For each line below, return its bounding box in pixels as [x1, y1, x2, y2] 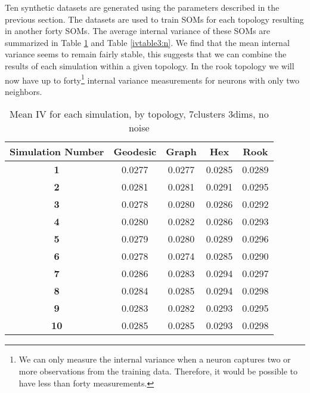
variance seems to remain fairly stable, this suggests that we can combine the [5, 48, 287, 60]
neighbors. [5, 85, 42, 97]
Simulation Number [10, 145, 104, 159]
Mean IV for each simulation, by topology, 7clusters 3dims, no [9, 107, 269, 121]
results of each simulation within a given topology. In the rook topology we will [5, 59, 294, 72]
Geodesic [113, 145, 157, 159]
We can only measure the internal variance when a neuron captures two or [18, 353, 291, 366]
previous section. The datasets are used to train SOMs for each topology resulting [5, 13, 304, 25]
